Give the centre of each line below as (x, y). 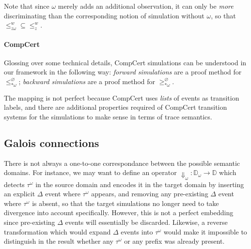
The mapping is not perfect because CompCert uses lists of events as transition (122, 97)
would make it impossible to (205, 231)
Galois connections (52, 142)
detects (14, 184)
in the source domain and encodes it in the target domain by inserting (140, 184)
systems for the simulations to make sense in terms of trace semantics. (108, 116)
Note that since (27, 6)
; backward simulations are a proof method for (87, 81)
